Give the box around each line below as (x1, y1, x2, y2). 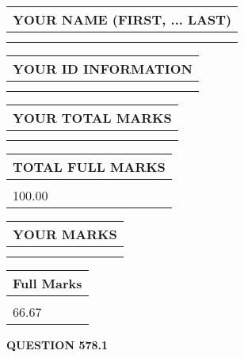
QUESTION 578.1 (6, 337, 109, 352)
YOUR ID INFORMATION (13, 59, 193, 78)
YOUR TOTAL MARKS (13, 109, 172, 127)
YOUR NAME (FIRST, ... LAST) (13, 10, 232, 29)
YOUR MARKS (13, 225, 117, 243)
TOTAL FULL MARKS (13, 158, 166, 176)
